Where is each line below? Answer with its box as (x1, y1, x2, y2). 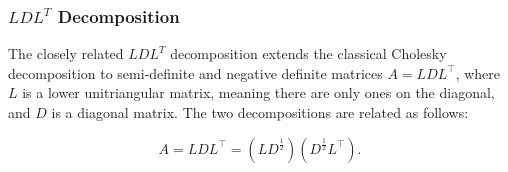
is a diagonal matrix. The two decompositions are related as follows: (51, 102, 469, 122)
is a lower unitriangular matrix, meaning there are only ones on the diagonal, (22, 82, 495, 103)
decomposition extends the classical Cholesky (170, 43, 447, 64)
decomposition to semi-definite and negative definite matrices (8, 62, 383, 83)
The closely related (8, 43, 124, 64)
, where (455, 62, 501, 83)
